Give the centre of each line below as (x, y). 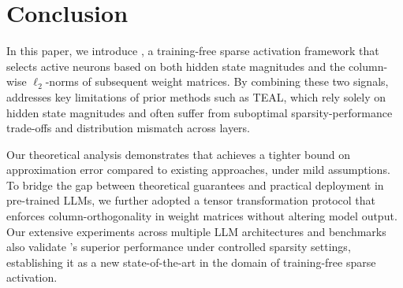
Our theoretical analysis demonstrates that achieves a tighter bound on (179, 154)
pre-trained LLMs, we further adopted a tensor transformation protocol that (191, 200)
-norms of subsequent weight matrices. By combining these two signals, (217, 81)
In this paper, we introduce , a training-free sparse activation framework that (193, 51)
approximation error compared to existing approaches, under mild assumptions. (198, 170)
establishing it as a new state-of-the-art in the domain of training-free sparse (191, 262)
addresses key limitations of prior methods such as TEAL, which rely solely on (196, 96)
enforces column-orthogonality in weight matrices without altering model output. (202, 216)
